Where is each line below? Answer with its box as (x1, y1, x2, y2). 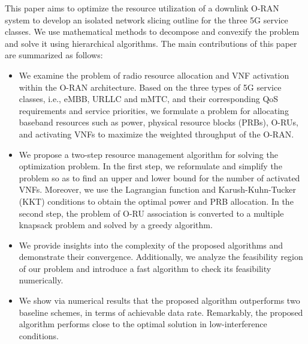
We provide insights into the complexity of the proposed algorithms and (19, 238, 283, 251)
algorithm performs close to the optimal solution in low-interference (19, 318, 267, 330)
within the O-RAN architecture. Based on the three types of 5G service (19, 80, 282, 93)
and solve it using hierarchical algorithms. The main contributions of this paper (5, 37, 297, 49)
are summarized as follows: (5, 49, 103, 61)
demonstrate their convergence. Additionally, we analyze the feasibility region (19, 250, 303, 263)
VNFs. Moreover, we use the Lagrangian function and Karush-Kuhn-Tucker (19, 183, 296, 196)
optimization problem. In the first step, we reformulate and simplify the (19, 160, 282, 172)
